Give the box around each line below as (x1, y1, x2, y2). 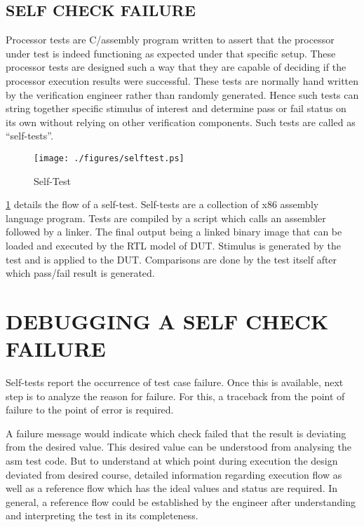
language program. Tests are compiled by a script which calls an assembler (6, 210, 326, 225)
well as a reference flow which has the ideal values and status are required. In (6, 481, 338, 495)
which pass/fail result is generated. (6, 266, 155, 280)
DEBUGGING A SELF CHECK (6, 306, 329, 335)
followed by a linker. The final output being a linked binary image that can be (6, 224, 342, 239)
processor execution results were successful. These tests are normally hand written (6, 73, 359, 88)
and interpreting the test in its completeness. (6, 508, 198, 523)
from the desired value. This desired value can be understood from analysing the (6, 439, 351, 454)
